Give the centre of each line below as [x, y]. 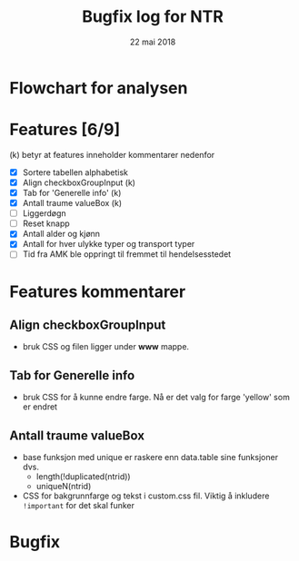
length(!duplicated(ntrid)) [83, 477]
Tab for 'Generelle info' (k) [72, 193]
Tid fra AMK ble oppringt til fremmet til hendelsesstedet [127, 254]
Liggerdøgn [44, 213]
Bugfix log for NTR [153, 17]
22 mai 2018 [153, 42]
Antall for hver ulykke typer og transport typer [109, 244]
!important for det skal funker [78, 506]
